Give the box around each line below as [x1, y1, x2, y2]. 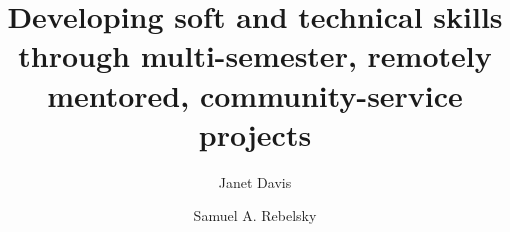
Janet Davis [218, 171, 292, 192]
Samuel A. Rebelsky [193, 205, 317, 226]
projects [198, 113, 312, 154]
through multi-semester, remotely [18, 35, 492, 76]
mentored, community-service [47, 74, 463, 115]
